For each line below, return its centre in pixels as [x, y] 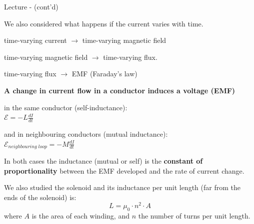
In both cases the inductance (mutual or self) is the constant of [103, 161]
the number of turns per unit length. [194, 216]
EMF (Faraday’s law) [104, 74]
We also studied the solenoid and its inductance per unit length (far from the [122, 187]
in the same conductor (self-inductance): [66, 107]
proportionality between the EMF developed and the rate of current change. [124, 170]
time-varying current [35, 40]
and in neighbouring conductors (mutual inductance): [86, 133]
